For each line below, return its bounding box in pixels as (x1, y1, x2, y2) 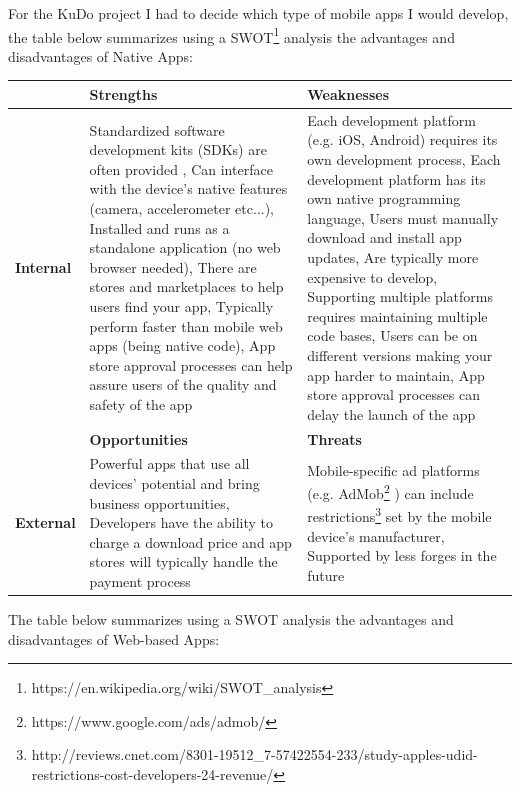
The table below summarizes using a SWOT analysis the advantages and (8, 609, 454, 630)
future (307, 564, 345, 585)
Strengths (89, 83, 158, 104)
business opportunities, (89, 492, 230, 513)
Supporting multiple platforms (307, 286, 493, 307)
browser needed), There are (89, 256, 257, 277)
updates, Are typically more (307, 246, 479, 267)
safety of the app (89, 393, 193, 414)
